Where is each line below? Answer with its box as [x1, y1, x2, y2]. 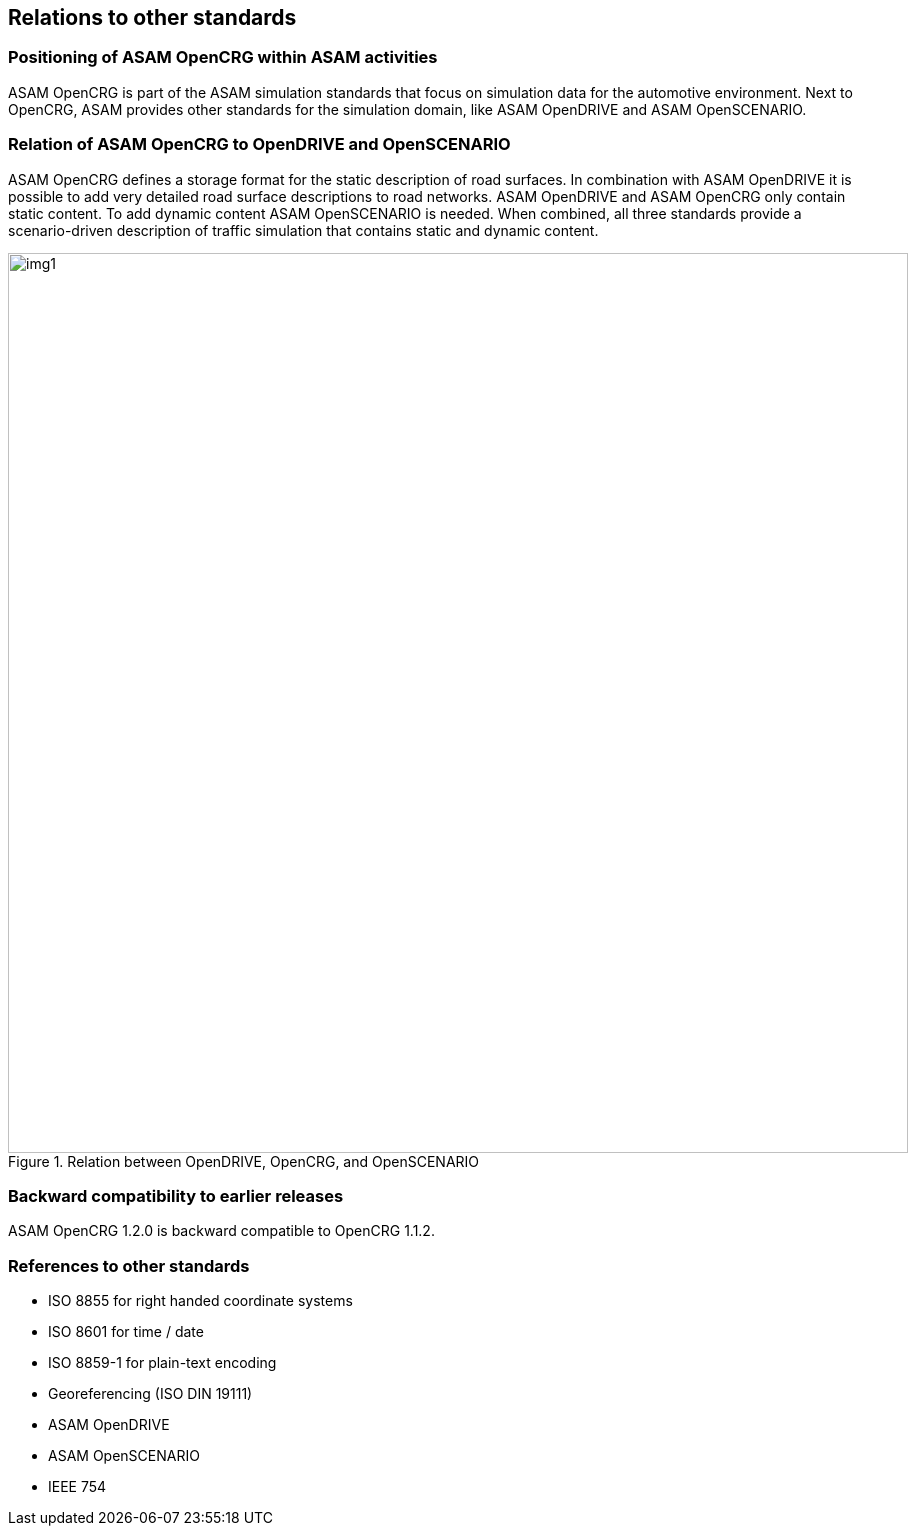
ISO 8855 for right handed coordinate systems [48, 1292, 353, 1310]
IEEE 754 [48, 1478, 107, 1496]
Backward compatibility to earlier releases [8, 1185, 344, 1206]
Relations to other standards [8, 5, 297, 30]
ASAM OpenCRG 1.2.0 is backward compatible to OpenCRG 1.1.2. [8, 1222, 435, 1240]
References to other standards [8, 1255, 250, 1276]
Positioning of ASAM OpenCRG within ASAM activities [8, 47, 438, 68]
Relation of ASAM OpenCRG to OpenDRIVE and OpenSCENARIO [8, 134, 511, 155]
